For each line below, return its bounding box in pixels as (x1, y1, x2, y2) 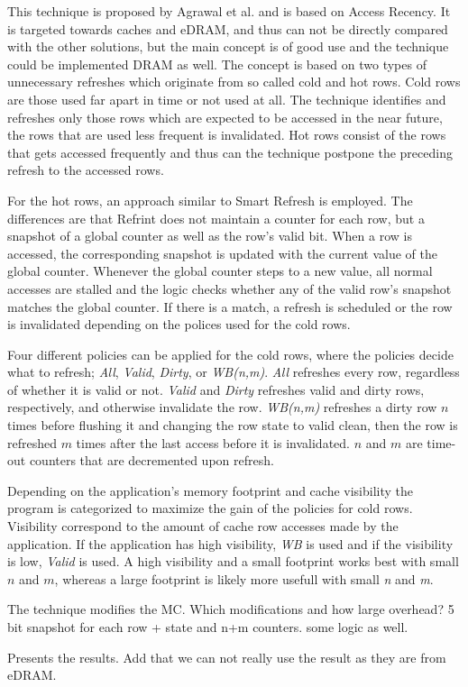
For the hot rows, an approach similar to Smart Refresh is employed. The (7, 190, 413, 209)
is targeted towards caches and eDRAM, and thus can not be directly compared (7, 19, 448, 38)
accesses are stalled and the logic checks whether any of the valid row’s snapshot (7, 279, 452, 298)
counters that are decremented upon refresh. (29, 451, 274, 470)
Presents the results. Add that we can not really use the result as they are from (7, 647, 446, 666)
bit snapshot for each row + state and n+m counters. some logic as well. (7, 618, 408, 636)
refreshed (7, 433, 57, 452)
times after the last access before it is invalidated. (76, 433, 350, 452)
